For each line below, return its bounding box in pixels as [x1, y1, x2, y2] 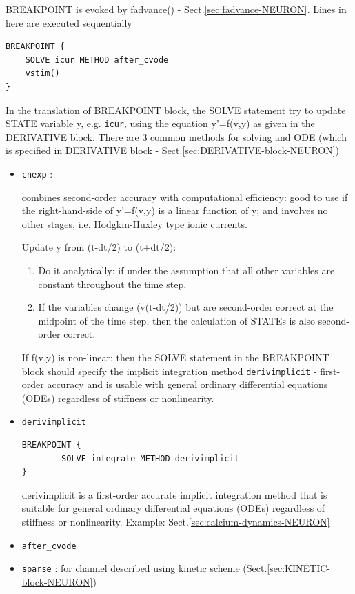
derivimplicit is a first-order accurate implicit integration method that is [21, 487, 327, 501]
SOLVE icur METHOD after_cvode [25, 55, 169, 65]
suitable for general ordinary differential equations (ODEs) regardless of [21, 501, 325, 515]
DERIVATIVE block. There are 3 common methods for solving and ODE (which [6, 129, 347, 144]
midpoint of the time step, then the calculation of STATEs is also [38, 313, 316, 327]
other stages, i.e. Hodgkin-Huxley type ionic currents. [21, 216, 247, 231]
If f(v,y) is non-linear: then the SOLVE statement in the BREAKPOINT [21, 350, 329, 364]
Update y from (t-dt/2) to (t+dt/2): [21, 240, 176, 254]
